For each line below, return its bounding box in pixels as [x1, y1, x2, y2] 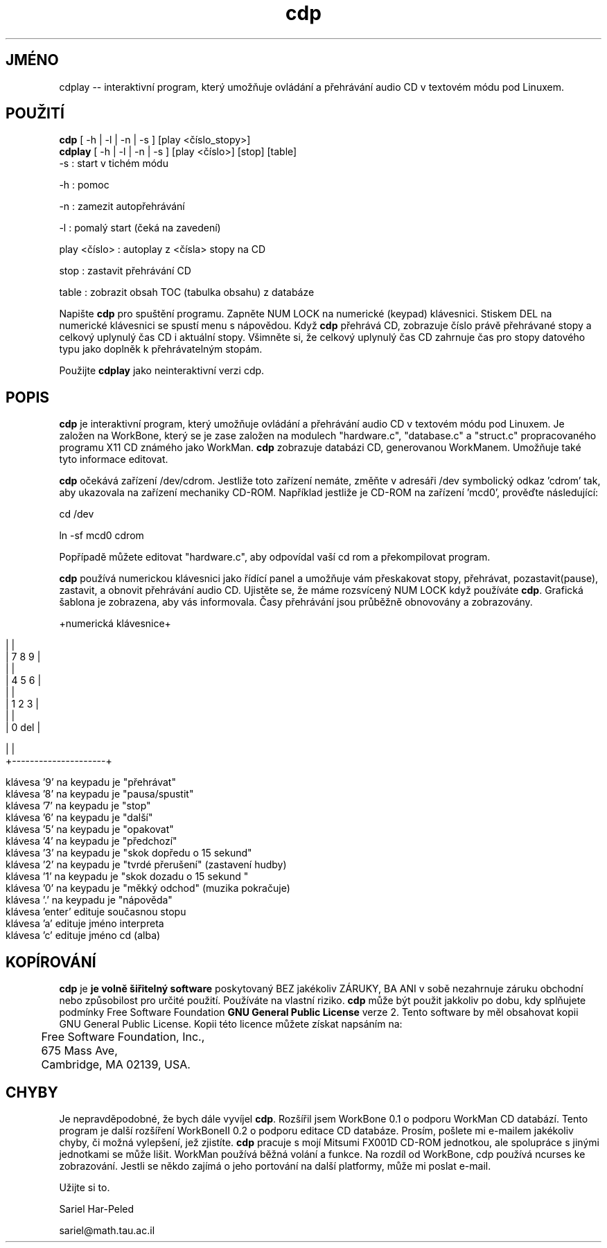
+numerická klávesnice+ [59, 617, 171, 630]
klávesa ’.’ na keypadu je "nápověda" [6, 894, 173, 906]
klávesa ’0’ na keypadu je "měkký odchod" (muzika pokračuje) [6, 882, 290, 895]
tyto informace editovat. [59, 453, 168, 466]
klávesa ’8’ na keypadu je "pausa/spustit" [6, 788, 194, 800]
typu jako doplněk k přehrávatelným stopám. [59, 343, 263, 355]
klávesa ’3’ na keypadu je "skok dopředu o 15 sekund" [6, 847, 252, 859]
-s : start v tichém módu [59, 157, 168, 170]
